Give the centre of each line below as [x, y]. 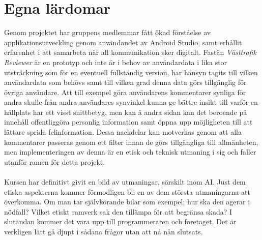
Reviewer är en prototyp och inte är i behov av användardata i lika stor [116, 62]
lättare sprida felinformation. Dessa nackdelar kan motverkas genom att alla [123, 132]
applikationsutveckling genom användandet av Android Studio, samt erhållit [123, 42]
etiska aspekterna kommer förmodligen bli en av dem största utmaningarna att [127, 191]
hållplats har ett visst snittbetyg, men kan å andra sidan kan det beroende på [126, 112]
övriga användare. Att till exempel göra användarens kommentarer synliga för [125, 92]
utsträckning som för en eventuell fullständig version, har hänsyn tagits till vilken [131, 72]
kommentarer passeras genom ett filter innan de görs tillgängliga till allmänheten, [131, 142]
